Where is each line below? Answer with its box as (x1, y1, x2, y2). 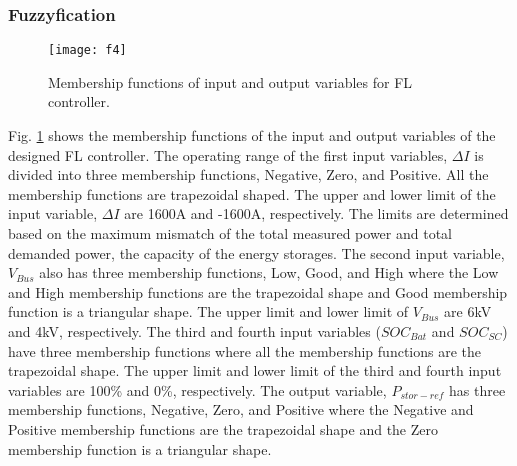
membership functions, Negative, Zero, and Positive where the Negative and (8, 399, 474, 420)
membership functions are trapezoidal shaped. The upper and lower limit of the (8, 183, 496, 204)
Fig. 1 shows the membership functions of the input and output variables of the (8, 125, 496, 146)
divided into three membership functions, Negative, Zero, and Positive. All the (8, 164, 489, 185)
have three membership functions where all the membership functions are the (8, 340, 481, 361)
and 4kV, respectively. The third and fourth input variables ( (8, 321, 381, 341)
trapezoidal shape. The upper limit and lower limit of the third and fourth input (8, 360, 502, 381)
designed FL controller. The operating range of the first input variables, (8, 144, 448, 165)
